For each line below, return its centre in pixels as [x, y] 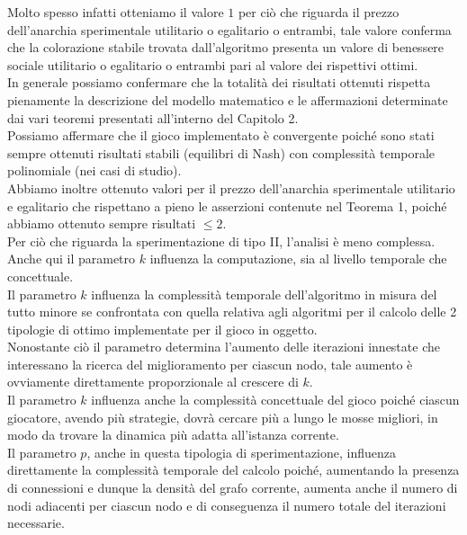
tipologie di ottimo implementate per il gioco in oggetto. [162, 329]
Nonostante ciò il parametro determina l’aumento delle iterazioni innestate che [224, 347]
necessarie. [36, 523]
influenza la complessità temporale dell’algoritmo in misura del [264, 294]
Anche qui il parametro [72, 259]
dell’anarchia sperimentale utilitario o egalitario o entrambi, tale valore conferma [229, 29]
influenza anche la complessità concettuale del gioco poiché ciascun [275, 400]
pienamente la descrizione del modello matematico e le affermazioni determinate [228, 99]
